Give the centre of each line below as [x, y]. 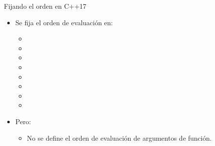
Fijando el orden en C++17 [45, 6]
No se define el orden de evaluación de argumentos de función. [119, 138]
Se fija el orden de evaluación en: [64, 22]
